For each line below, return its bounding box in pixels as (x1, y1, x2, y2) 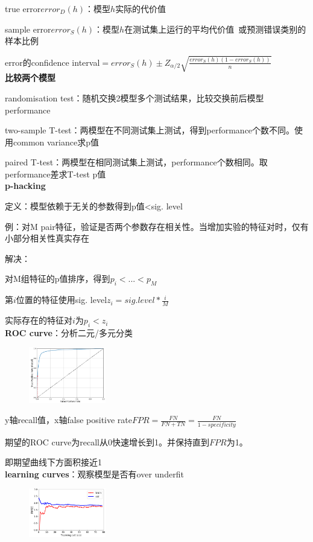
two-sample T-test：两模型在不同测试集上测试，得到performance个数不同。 (5, 124, 295, 136)
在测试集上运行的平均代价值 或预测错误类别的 (124, 22, 306, 35)
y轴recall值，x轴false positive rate (5, 413, 133, 426)
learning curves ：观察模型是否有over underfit (5, 467, 184, 480)
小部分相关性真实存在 (5, 232, 89, 244)
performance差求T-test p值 (5, 167, 106, 180)
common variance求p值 (13, 135, 99, 148)
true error (5, 2, 41, 14)
